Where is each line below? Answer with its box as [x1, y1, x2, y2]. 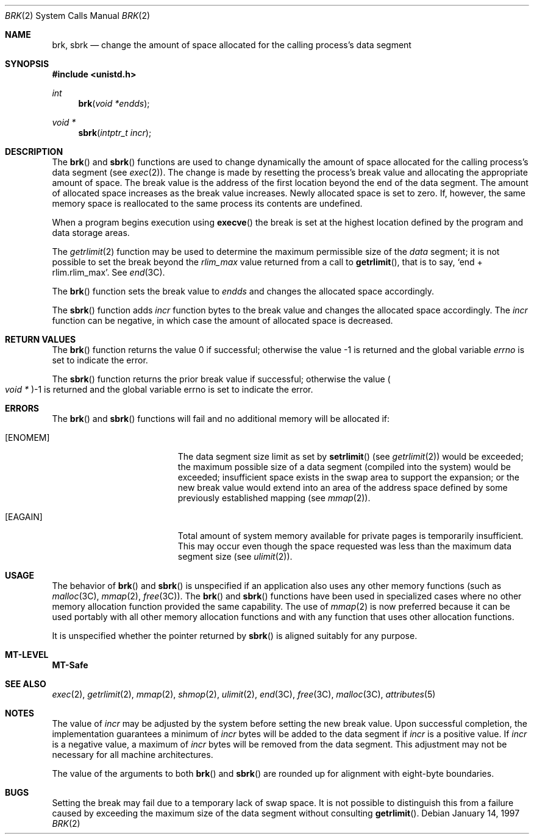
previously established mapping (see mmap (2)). [177, 493, 371, 503]
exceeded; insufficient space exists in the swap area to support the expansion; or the [177, 472, 520, 482]
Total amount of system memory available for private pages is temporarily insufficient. [177, 530, 524, 541]
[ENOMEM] [5, 432, 50, 443]
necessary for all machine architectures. [52, 749, 213, 760]
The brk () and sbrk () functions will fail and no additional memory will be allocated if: [52, 413, 390, 424]
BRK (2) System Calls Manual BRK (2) [5, 10, 151, 21]
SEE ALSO [5, 679, 46, 689]
